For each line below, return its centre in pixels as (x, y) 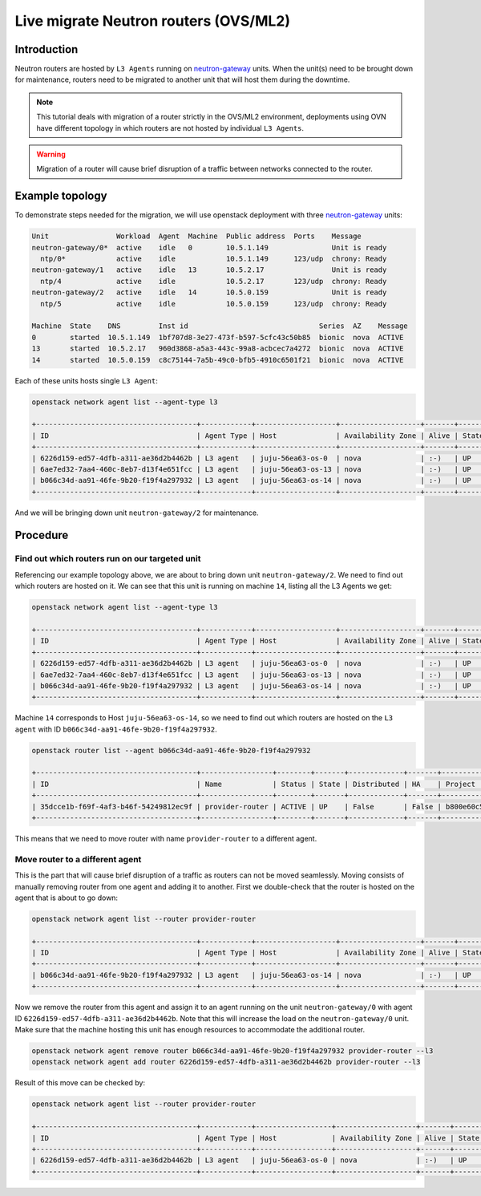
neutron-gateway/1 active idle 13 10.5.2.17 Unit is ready (209, 270)
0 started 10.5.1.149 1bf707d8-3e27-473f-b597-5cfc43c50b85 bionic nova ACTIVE (218, 337)
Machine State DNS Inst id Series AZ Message (220, 326)
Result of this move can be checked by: (80, 1083)
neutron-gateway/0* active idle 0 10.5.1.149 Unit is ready (209, 247)
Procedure (42, 535)
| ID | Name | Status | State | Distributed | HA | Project (254, 784)
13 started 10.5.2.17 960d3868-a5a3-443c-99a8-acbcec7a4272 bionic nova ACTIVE (218, 349)
